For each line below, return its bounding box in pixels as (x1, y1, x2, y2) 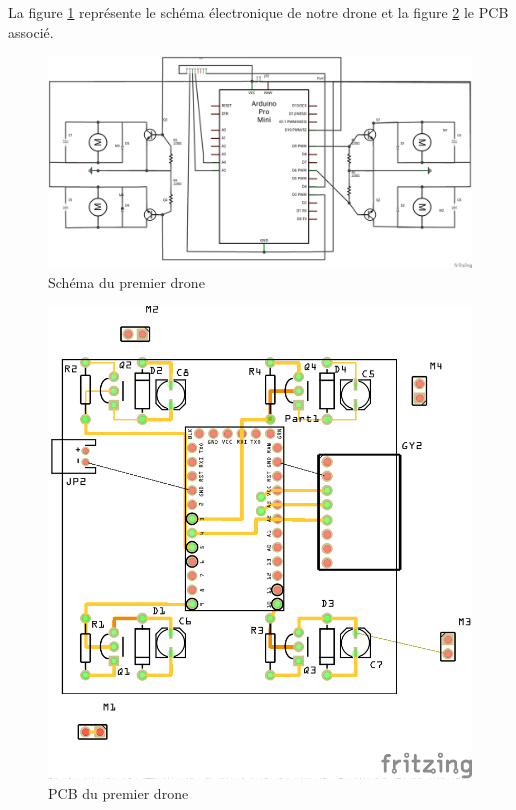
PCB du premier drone (48, 783, 189, 803)
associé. (8, 21, 54, 42)
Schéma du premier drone (48, 271, 205, 292)
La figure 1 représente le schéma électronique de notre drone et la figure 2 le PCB (8, 2, 509, 22)
